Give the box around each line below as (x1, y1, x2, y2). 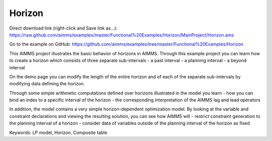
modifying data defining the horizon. (9, 81, 85, 87)
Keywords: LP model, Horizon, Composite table (9, 129, 108, 135)
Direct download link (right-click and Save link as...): (9, 25, 118, 31)
